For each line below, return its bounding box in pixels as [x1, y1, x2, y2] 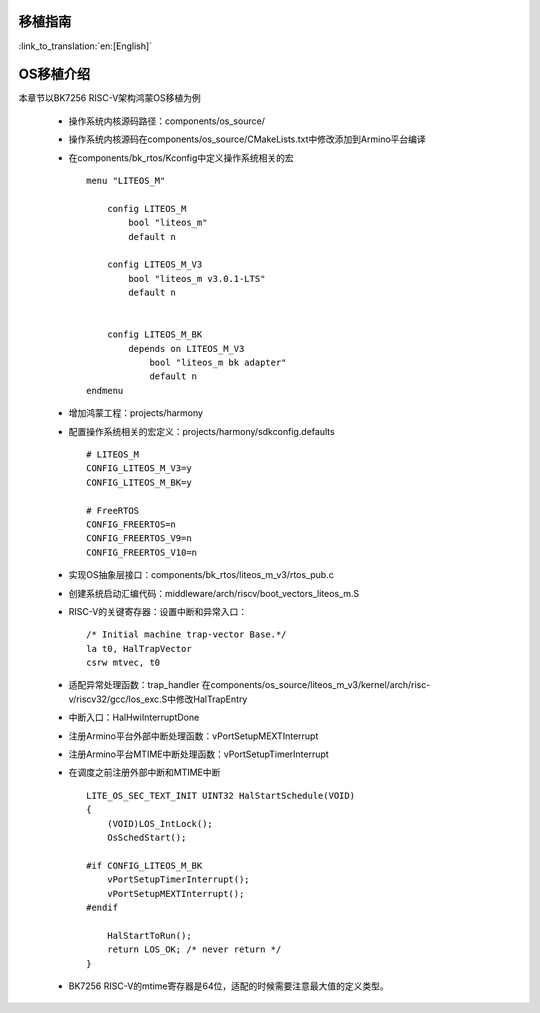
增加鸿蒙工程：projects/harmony [68, 407, 204, 419]
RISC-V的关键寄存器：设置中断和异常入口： [68, 605, 248, 617]
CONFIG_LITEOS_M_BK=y [86, 476, 192, 488]
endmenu [86, 385, 124, 396]
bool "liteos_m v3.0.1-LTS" [128, 273, 266, 284]
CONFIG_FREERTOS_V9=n [86, 533, 192, 544]
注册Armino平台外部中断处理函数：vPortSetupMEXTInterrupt [68, 730, 319, 742]
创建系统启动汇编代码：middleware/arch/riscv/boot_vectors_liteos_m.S [68, 587, 360, 599]
